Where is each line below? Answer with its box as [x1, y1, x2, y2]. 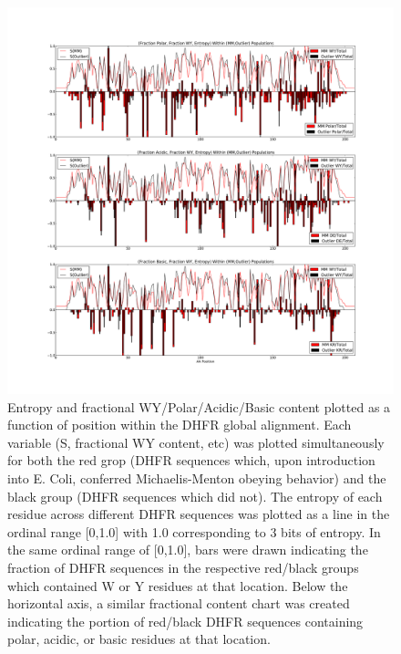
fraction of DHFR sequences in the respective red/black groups [7, 557, 359, 576]
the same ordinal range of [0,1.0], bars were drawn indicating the [7, 540, 368, 559]
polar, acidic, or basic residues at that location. [7, 629, 271, 649]
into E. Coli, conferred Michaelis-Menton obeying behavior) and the [7, 468, 386, 487]
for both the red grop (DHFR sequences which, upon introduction [7, 451, 375, 470]
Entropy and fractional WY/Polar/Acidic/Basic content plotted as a [7, 397, 391, 416]
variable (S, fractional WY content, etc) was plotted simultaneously [7, 432, 385, 452]
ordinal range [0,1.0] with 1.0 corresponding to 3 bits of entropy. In [7, 522, 381, 541]
